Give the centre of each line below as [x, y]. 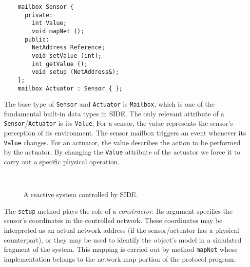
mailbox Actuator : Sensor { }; [70, 88]
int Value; [49, 23]
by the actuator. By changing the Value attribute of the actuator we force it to [122, 152]
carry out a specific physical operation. [62, 162]
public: [37, 39]
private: [39, 15]
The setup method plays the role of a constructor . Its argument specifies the [118, 211]
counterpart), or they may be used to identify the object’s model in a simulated [123, 239]
